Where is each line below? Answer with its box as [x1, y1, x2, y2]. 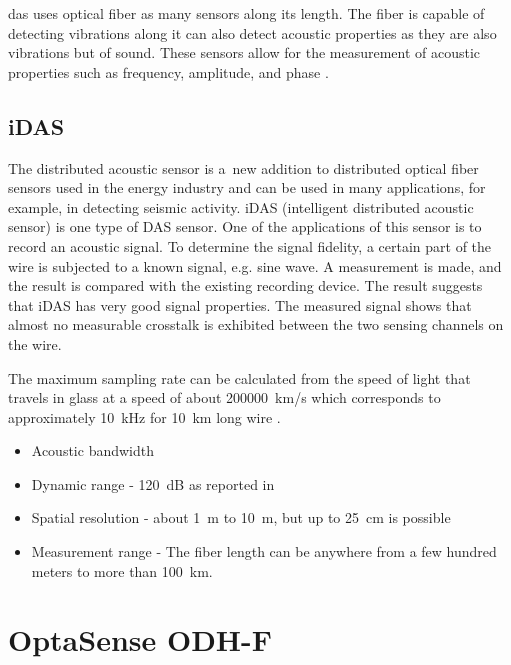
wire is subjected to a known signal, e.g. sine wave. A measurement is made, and [8, 255, 502, 276]
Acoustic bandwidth [31, 440, 155, 461]
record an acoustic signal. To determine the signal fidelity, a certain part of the [8, 235, 492, 256]
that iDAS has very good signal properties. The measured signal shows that [8, 294, 472, 315]
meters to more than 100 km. [31, 560, 213, 581]
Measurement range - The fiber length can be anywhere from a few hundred [31, 541, 497, 562]
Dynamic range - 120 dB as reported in [31, 473, 275, 494]
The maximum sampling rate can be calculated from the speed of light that [8, 367, 471, 388]
